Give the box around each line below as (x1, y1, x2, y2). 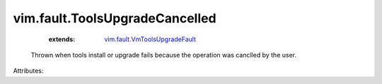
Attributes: (13, 66, 44, 75)
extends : (48, 35, 76, 43)
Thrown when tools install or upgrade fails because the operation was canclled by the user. (30, 50, 297, 59)
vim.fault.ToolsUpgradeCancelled (13, 10, 216, 26)
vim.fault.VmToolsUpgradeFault (104, 35, 197, 43)
